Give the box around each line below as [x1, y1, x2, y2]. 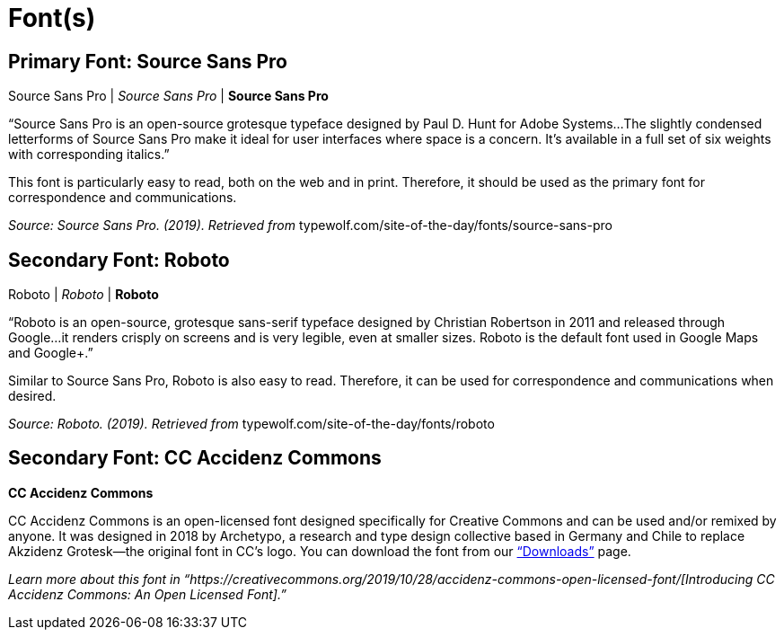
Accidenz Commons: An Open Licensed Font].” [8, 586, 286, 602]
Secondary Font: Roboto [8, 248, 230, 271]
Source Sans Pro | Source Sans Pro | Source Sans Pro [8, 88, 329, 104]
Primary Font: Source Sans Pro [8, 49, 288, 73]
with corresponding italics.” [8, 146, 170, 163]
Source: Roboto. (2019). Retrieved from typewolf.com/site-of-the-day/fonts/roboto [8, 416, 495, 432]
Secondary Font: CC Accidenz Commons [8, 447, 382, 470]
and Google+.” [8, 345, 93, 361]
